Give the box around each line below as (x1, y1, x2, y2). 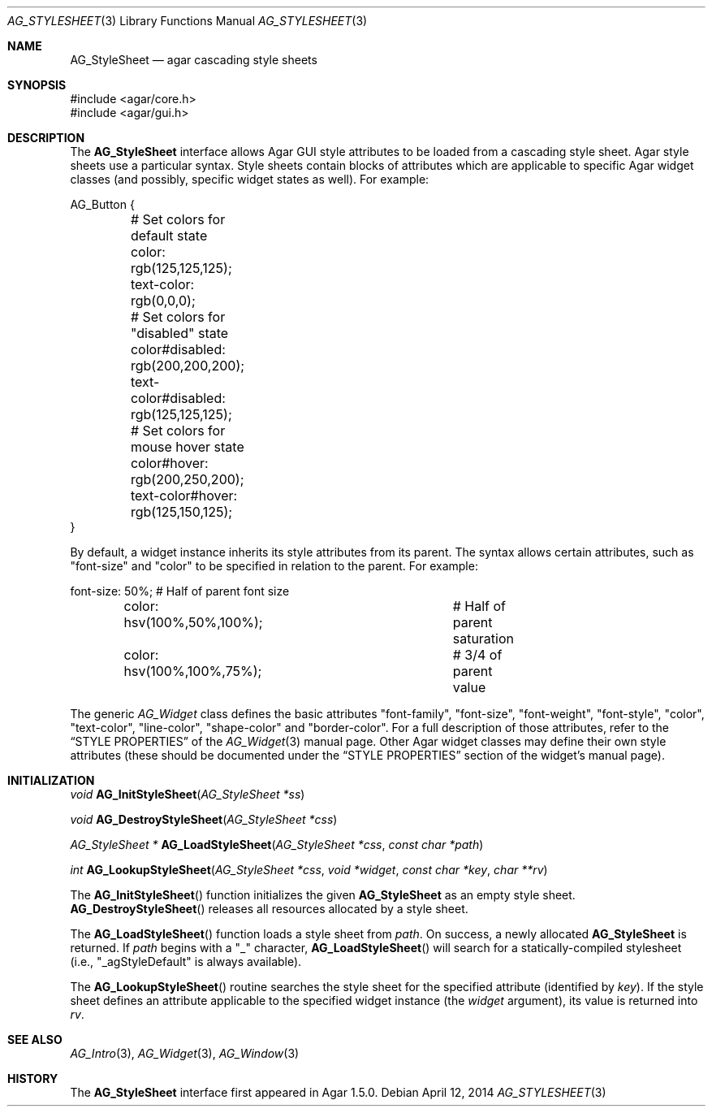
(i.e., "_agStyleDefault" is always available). (70, 955, 302, 968)
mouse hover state (130, 439, 244, 455)
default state (130, 227, 208, 244)
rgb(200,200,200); (130, 357, 245, 374)
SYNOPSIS (7, 78, 67, 92)
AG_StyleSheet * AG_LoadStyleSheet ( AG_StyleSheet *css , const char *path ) (70, 838, 484, 851)
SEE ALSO (7, 1033, 63, 1046)
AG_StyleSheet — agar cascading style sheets (70, 53, 317, 67)
